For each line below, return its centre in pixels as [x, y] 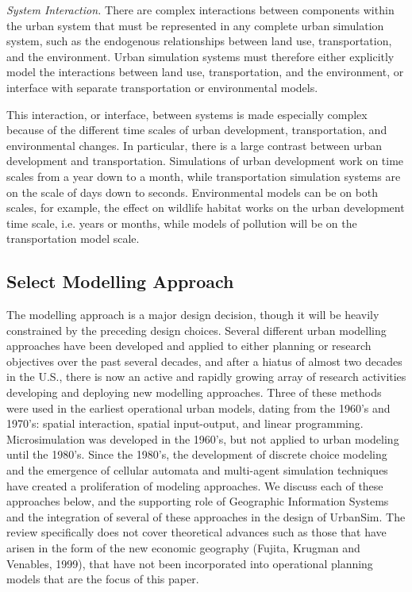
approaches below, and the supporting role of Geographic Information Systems [198, 501]
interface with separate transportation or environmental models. [162, 87]
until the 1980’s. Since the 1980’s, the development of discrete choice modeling [197, 454]
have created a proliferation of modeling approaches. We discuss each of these [195, 485]
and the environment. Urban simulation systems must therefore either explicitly [200, 56]
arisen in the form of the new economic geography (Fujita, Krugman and [183, 548]
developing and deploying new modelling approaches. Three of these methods [194, 392]
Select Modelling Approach [120, 281]
